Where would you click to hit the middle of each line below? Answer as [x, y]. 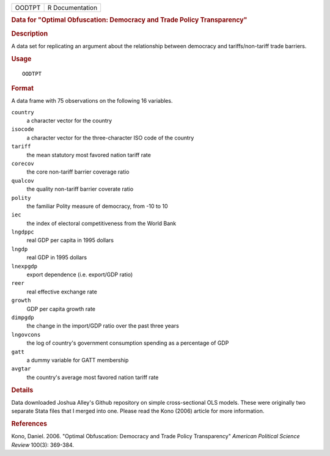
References [29, 424]
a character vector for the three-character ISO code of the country [110, 138]
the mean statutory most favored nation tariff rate [89, 155]
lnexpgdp [24, 266]
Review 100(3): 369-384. [43, 445]
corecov [23, 163]
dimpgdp [23, 318]
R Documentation [72, 8]
